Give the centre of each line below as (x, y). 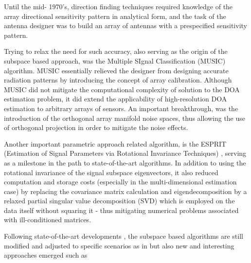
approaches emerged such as (46, 255)
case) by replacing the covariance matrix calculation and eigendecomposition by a (125, 191)
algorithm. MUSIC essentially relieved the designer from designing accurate (116, 70)
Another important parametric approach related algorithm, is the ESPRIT (115, 143)
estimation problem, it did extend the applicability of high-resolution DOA (116, 99)
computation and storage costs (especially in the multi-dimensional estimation (120, 182)
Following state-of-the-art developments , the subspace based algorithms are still (124, 236)
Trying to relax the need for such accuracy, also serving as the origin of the (116, 51)
